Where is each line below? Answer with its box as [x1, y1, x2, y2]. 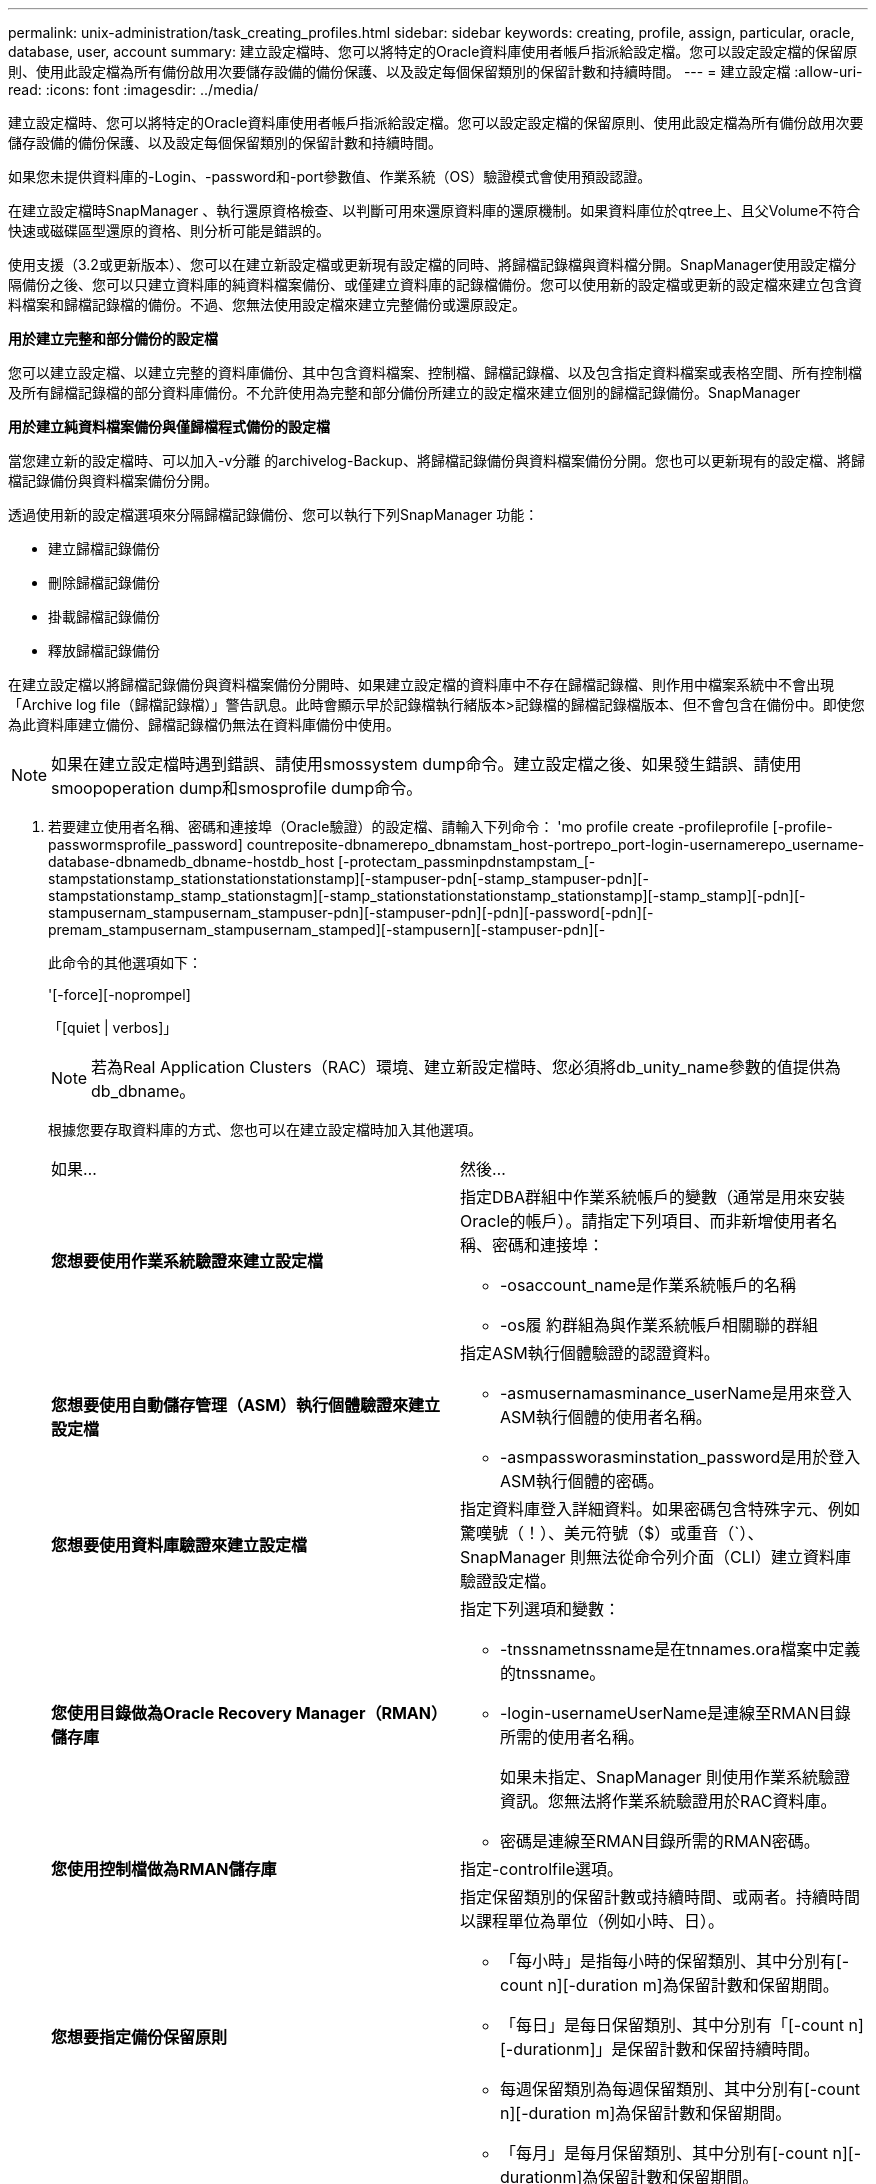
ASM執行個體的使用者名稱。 [500, 1407, 712, 1427]
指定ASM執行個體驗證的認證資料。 [460, 1343, 720, 1363]
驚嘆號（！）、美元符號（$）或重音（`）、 [460, 1523, 764, 1543]
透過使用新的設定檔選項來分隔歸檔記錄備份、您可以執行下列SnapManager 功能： [8, 506, 539, 523]
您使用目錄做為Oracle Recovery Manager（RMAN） [51, 1703, 447, 1723]
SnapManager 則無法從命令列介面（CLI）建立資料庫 [460, 1547, 852, 1567]
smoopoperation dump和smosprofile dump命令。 [51, 778, 423, 798]
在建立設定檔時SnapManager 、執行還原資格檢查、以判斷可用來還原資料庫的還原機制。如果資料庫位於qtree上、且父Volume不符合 [8, 202, 861, 219]
